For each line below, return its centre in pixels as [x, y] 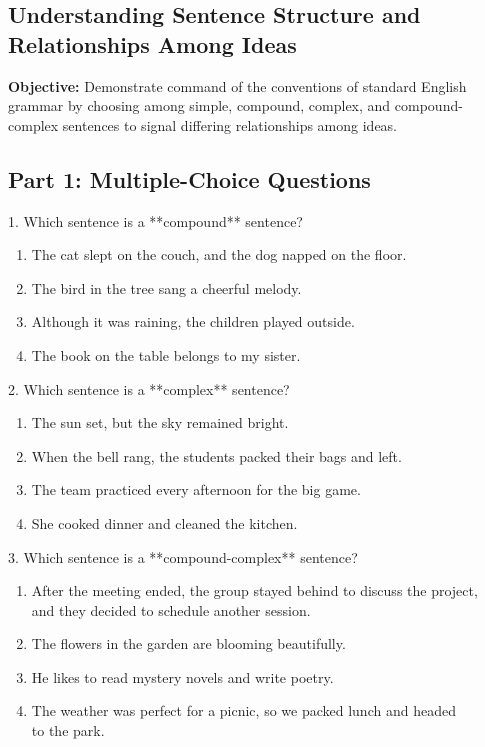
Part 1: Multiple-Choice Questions [189, 178]
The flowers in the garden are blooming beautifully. [188, 643]
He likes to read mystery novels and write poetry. [182, 676]
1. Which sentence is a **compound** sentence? [155, 220]
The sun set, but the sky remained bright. [160, 422]
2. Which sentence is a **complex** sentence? [149, 388]
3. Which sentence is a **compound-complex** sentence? [183, 556]
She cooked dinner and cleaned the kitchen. [164, 522]
